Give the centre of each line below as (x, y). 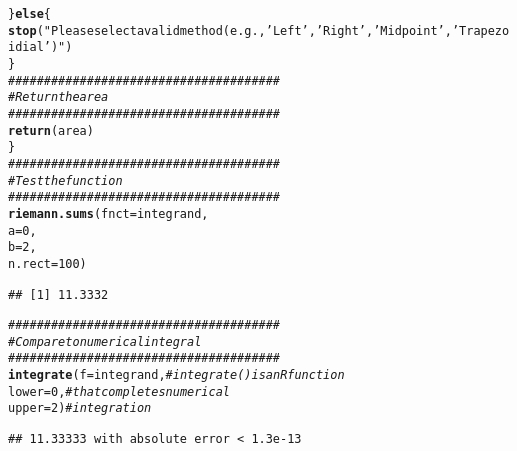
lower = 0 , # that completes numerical (119, 391)
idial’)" (37, 47)
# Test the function (65, 180)
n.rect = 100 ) (47, 263)
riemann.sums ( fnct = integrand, (108, 213)
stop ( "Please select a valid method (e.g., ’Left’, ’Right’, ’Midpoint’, (230, 30)
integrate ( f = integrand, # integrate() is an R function (176, 375)
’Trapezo (480, 30)
